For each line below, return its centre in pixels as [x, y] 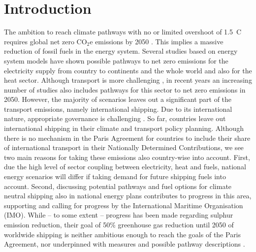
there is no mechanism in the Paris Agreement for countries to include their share [127, 138]
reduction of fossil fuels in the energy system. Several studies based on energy [121, 51]
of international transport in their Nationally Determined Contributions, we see [124, 147]
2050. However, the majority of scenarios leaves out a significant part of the [118, 99]
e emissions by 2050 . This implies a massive [157, 41]
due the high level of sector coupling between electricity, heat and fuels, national [125, 167]
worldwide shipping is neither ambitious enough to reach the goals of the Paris [123, 234]
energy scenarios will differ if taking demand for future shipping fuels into [115, 176]
